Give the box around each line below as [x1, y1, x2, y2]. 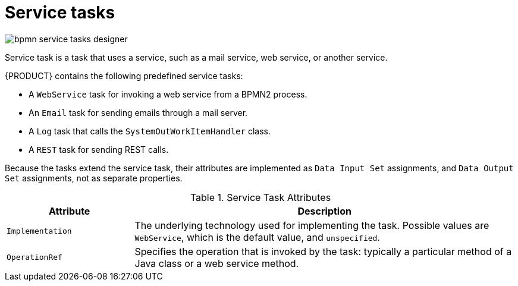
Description [297, 205, 351, 217]
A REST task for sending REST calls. [29, 144, 169, 155]
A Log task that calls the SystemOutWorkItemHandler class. [29, 125, 271, 136]
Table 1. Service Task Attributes [190, 191, 331, 203]
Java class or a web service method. [134, 257, 299, 269]
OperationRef [7, 253, 62, 262]
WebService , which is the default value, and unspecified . [134, 231, 380, 243]
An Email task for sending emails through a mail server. [29, 107, 248, 118]
